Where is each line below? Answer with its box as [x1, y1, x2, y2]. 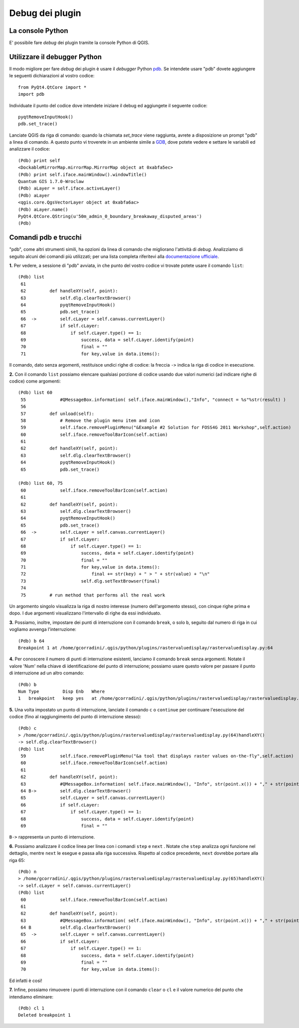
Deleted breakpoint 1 [18, 1013, 71, 1018]
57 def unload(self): [20, 411, 95, 416]
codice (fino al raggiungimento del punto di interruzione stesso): [9, 714, 142, 720]
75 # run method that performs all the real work [20, 592, 165, 598]
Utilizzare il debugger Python [9, 52, 102, 61]
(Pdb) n [18, 868, 37, 874]
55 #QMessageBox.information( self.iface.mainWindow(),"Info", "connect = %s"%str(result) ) [20, 397, 286, 403]
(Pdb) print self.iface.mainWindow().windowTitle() [18, 172, 147, 177]
